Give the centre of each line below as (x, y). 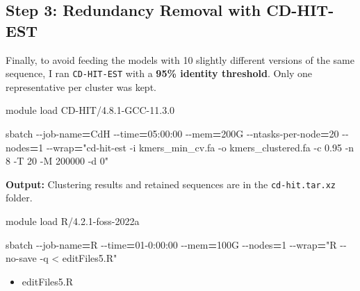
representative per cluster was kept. (81, 86)
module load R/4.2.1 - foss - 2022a (73, 221)
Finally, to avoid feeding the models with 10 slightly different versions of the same (180, 59)
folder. (19, 198)
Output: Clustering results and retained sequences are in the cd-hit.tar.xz (171, 184)
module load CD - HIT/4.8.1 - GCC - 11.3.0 (90, 110)
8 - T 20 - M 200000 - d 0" (57, 161)
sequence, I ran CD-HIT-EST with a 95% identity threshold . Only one (159, 73)
